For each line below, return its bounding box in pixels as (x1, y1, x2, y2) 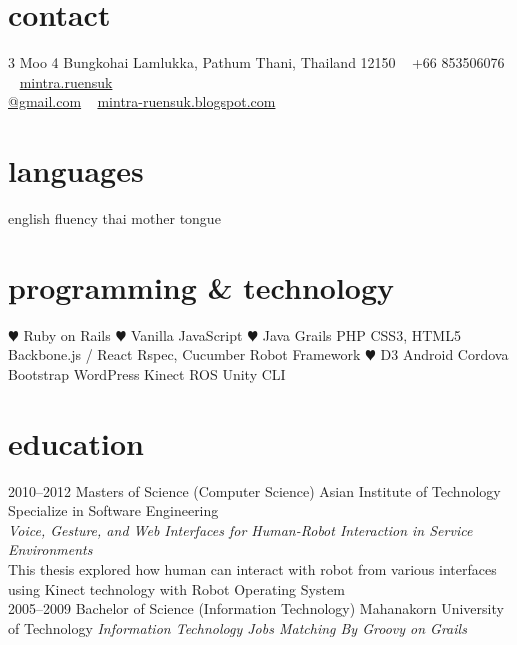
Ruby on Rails (23, 324, 111, 345)
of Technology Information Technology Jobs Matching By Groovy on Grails (8, 617, 467, 638)
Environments (8, 539, 93, 560)
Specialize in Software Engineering (8, 500, 219, 521)
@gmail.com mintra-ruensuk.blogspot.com (8, 91, 276, 112)
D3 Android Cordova (380, 344, 509, 365)
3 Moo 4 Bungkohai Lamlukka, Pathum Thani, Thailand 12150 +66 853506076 (8, 52, 505, 73)
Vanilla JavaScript (130, 324, 243, 345)
